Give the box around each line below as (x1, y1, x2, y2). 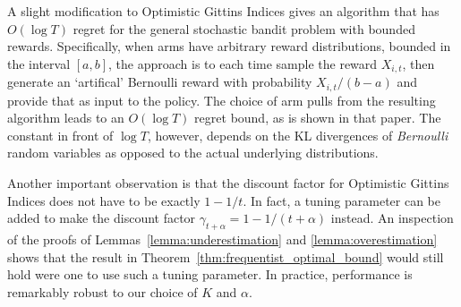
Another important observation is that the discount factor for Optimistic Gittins (7, 174, 449, 192)
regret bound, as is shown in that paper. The (194, 108, 441, 127)
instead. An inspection (330, 209, 454, 227)
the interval (7, 54, 71, 72)
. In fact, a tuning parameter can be (243, 191, 441, 209)
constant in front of (7, 125, 114, 144)
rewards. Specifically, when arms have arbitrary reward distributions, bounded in (7, 37, 451, 55)
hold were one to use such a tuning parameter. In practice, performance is (7, 265, 413, 284)
